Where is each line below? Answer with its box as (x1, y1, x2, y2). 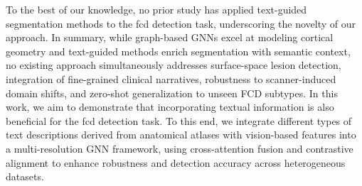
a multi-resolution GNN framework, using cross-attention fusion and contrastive (6, 141, 353, 155)
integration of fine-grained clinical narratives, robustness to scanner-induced (6, 71, 336, 86)
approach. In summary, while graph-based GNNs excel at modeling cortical (6, 30, 334, 45)
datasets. (6, 169, 44, 184)
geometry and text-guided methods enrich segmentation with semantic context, (6, 43, 351, 58)
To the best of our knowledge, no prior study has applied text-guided (6, 2, 307, 16)
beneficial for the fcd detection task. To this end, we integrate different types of (6, 113, 352, 128)
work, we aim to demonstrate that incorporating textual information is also (6, 99, 334, 114)
